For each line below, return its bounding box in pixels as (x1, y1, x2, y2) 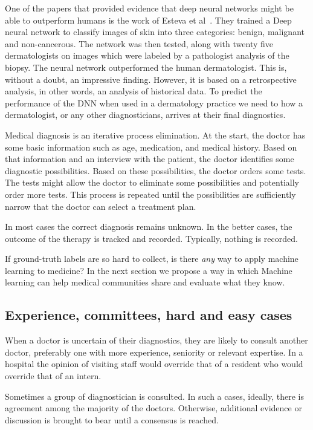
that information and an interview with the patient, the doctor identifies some (5, 152, 294, 165)
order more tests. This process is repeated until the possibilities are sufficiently (5, 187, 296, 200)
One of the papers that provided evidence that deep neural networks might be (5, 2, 294, 14)
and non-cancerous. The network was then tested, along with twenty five (5, 37, 273, 50)
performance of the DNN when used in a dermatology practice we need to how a (5, 96, 303, 109)
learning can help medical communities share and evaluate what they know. (5, 276, 285, 288)
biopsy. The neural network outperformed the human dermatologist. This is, (5, 60, 287, 73)
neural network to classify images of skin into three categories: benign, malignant (5, 25, 305, 38)
